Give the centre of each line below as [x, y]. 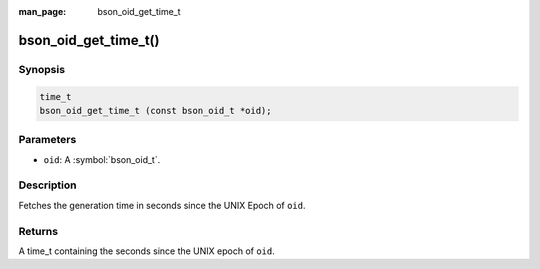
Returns [38, 231]
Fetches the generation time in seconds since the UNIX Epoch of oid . [162, 205]
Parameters [47, 140]
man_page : [42, 11]
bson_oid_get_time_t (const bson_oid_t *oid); [155, 110]
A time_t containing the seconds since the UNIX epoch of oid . [146, 251]
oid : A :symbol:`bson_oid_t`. [102, 159]
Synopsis [41, 69]
